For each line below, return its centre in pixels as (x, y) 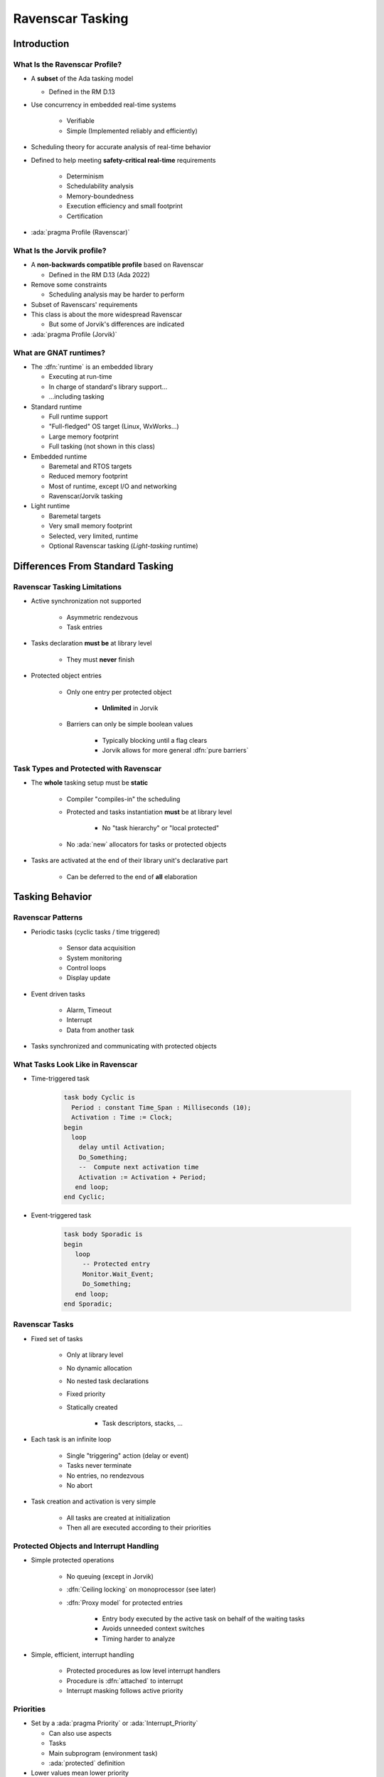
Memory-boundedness (100, 196)
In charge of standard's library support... (108, 387)
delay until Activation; (122, 1147)
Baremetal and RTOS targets (90, 466)
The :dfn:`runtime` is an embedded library (92, 367)
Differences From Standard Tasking (94, 566)
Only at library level (95, 1355)
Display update (89, 978)
